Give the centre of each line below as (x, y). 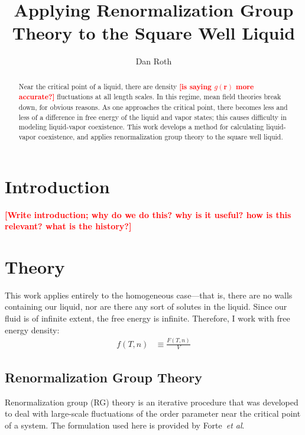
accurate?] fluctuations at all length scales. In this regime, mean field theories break (150, 97)
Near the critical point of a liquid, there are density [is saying (115, 86)
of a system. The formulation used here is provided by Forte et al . (125, 425)
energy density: (32, 330)
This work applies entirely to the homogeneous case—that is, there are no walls (149, 295)
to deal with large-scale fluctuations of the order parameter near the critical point (153, 413)
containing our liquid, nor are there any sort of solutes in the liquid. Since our (146, 306)
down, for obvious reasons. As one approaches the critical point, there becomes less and (153, 107)
